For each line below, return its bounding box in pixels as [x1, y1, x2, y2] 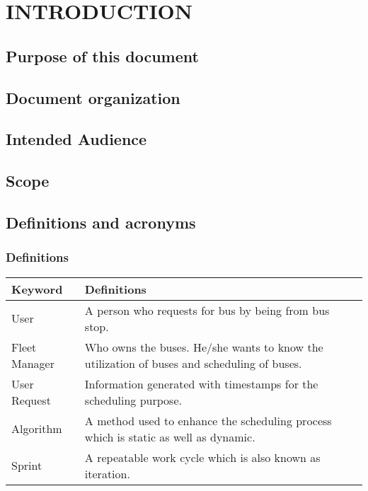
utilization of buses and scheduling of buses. [84, 354, 302, 371]
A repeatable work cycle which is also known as [84, 449, 321, 466]
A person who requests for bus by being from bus [84, 301, 330, 318]
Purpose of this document [6, 45, 199, 67]
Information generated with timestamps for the [84, 375, 318, 392]
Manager [11, 354, 54, 371]
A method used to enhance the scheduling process [84, 412, 332, 429]
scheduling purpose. [84, 391, 182, 408]
